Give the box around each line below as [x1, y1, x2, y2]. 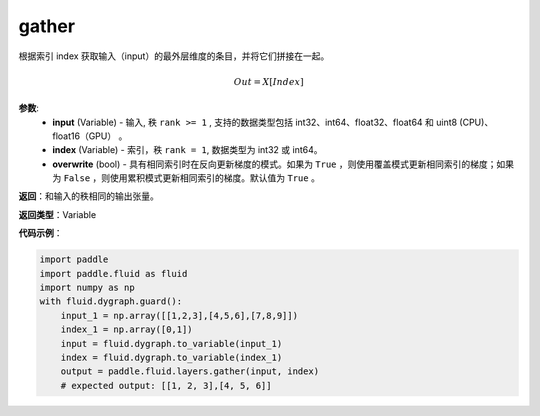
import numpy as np [39, 282, 135, 294]
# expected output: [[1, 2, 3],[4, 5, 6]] [60, 380, 272, 391]
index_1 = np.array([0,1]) [60, 324, 194, 335]
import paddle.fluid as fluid [39, 268, 188, 279]
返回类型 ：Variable [18, 208, 97, 220]
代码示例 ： [18, 227, 63, 239]
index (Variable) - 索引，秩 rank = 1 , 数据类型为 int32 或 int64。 [52, 144, 323, 156]
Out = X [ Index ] [233, 76, 304, 87]
